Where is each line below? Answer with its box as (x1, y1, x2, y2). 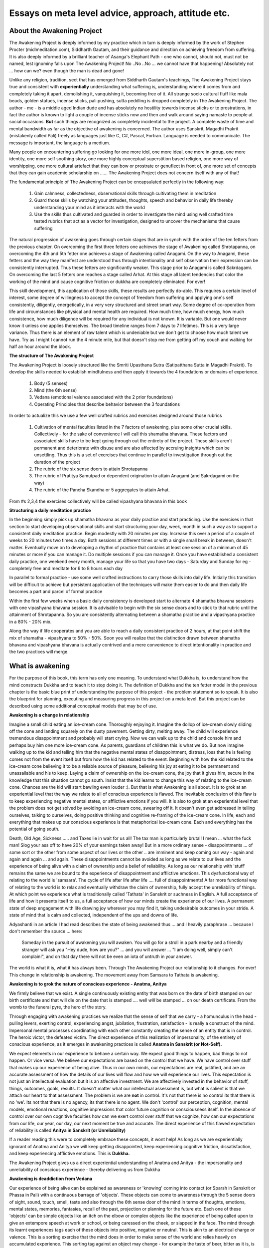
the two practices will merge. (9, 649, 69, 655)
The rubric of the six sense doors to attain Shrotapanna (34, 466, 148, 472)
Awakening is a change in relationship (9, 712, 90, 718)
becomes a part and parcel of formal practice (9, 589, 103, 595)
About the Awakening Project (9, 26, 102, 35)
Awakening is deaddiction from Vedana (9, 1176, 92, 1182)
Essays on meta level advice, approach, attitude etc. (9, 7, 230, 18)
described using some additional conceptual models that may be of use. (9, 703, 157, 709)
